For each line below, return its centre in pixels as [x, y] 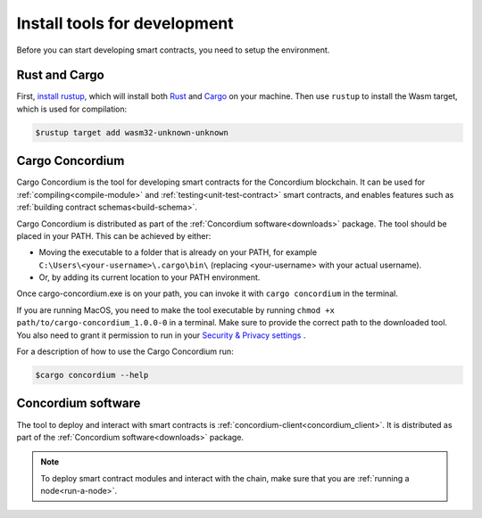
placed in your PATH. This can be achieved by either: [114, 235]
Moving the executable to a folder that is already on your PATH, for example [178, 252]
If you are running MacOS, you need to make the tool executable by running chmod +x [175, 310]
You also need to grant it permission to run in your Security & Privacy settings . [161, 335]
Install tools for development [125, 23]
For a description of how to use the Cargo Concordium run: [125, 351]
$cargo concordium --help [92, 375]
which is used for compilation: [72, 109]
